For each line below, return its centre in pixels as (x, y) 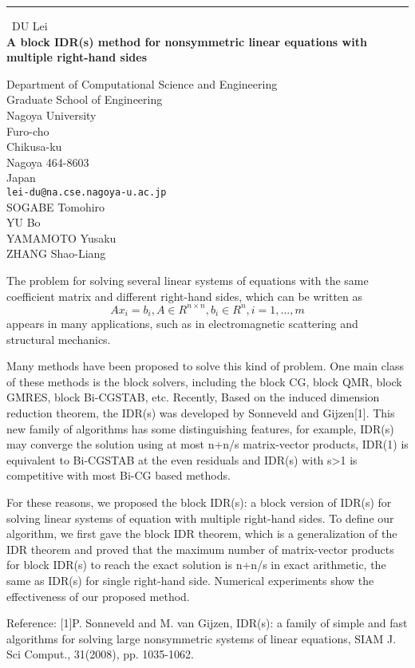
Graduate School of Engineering (85, 99)
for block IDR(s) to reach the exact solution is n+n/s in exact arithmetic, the (196, 565)
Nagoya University (51, 115)
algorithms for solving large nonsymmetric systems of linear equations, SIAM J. (202, 638)
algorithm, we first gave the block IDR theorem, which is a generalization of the (202, 534)
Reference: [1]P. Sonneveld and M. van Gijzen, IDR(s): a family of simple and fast (207, 623)
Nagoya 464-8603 (48, 162)
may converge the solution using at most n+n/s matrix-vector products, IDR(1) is (207, 444)
